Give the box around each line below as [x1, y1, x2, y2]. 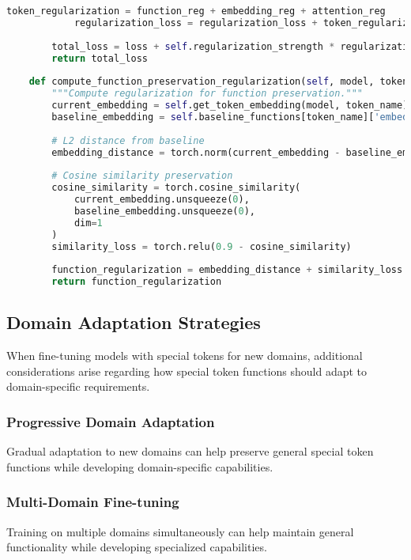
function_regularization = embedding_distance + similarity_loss [51, 264, 403, 276]
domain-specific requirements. [6, 378, 150, 395]
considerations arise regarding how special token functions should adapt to [6, 362, 368, 379]
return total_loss [51, 52, 148, 64]
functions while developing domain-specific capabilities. [6, 458, 273, 475]
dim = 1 [74, 217, 103, 229]
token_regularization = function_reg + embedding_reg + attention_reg [6, 6, 386, 17]
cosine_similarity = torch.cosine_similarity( [51, 182, 301, 194]
